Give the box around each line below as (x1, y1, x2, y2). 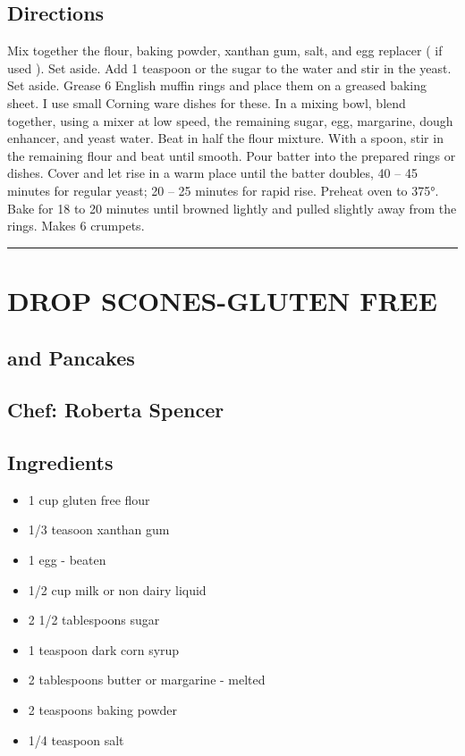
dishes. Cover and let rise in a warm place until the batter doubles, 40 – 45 (7, 164, 418, 182)
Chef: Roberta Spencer (7, 396, 224, 424)
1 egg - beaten (28, 550, 106, 569)
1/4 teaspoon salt (28, 730, 124, 749)
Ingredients (7, 449, 114, 476)
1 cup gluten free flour (28, 490, 150, 508)
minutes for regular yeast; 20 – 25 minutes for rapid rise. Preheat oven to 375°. (7, 181, 439, 199)
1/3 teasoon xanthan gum (28, 520, 170, 539)
